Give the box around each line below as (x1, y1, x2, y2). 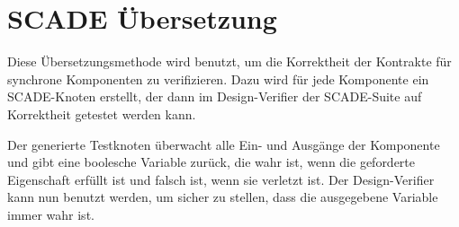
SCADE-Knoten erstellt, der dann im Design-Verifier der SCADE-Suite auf (7, 87, 422, 106)
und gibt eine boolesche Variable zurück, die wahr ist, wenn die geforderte (7, 153, 416, 171)
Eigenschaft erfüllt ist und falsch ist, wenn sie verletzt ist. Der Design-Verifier (7, 170, 435, 188)
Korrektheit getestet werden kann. (7, 104, 196, 123)
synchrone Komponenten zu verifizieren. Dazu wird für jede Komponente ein (7, 69, 429, 88)
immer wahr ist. (7, 205, 94, 223)
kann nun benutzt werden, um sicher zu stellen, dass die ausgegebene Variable (7, 188, 438, 206)
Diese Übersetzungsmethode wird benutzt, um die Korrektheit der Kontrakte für (7, 52, 452, 71)
